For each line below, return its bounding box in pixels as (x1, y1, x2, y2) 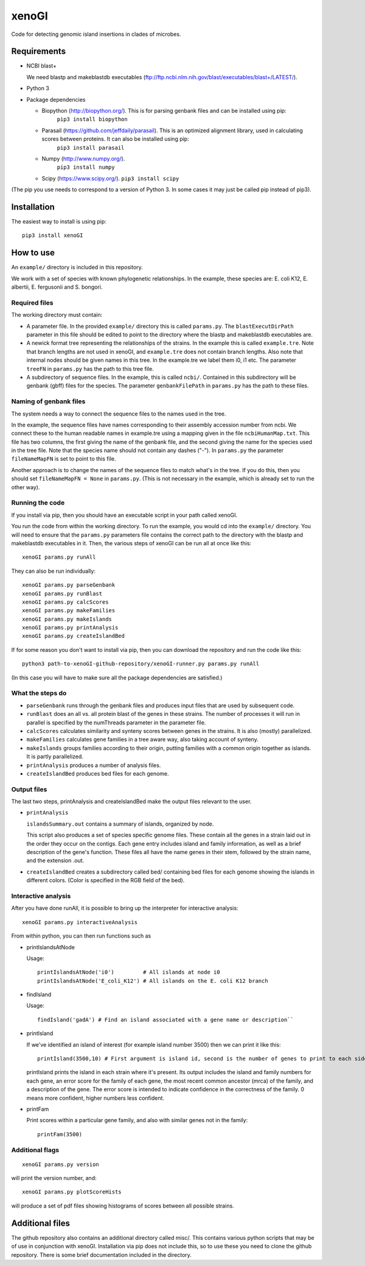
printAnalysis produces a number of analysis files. (26, 762, 161, 769)
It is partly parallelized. (26, 753, 83, 760)
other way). (11, 483, 40, 490)
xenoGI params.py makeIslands (22, 615, 113, 623)
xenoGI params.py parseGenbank (22, 582, 116, 589)
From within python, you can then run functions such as (11, 932, 151, 939)
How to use (11, 247, 55, 258)
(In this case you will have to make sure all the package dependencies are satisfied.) (11, 674, 223, 681)
